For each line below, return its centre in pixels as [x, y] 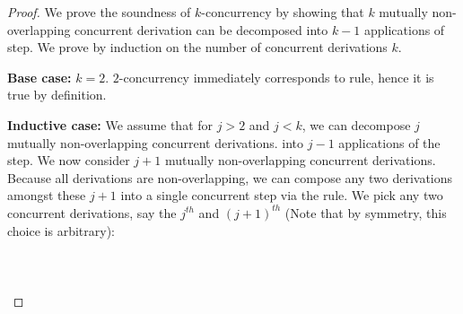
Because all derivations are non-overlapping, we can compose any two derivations [230, 177]
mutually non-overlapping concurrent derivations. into [156, 142]
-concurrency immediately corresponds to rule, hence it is [276, 77]
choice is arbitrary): [61, 230]
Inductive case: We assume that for [110, 124]
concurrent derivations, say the [92, 212]
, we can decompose [356, 124]
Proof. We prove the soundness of [99, 12]
